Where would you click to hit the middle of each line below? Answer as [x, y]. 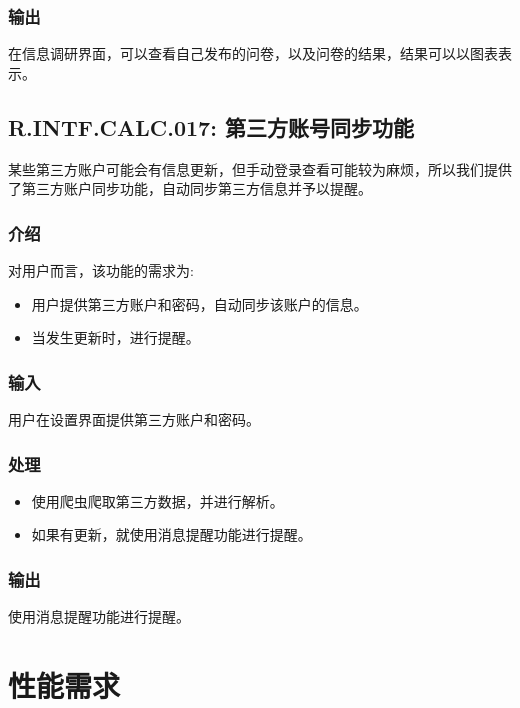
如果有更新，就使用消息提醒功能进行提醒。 [171, 534]
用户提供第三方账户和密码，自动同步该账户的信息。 [199, 303]
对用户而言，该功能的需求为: [101, 270]
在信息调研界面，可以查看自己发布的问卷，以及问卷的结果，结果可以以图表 [253, 53]
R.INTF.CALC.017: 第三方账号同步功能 [211, 126]
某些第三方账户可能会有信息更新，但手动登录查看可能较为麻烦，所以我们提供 [260, 168]
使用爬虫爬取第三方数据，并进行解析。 [157, 500]
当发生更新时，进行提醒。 [115, 337]
